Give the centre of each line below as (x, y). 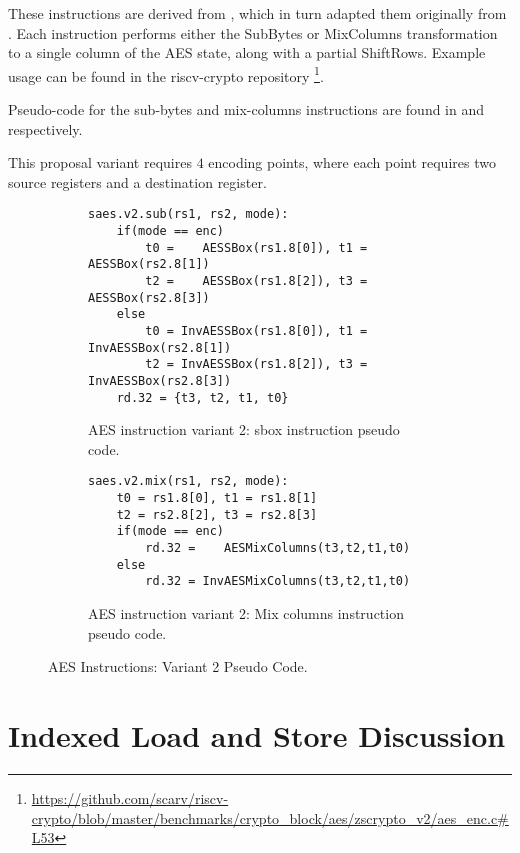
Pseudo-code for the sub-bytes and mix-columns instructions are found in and (246, 109)
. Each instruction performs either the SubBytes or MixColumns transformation (253, 32)
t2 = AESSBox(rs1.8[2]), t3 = (256, 281)
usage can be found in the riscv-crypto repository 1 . (166, 74)
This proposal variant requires (100, 162)
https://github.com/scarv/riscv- (130, 797)
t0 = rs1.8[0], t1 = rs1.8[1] (217, 498)
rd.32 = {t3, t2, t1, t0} (202, 397)
